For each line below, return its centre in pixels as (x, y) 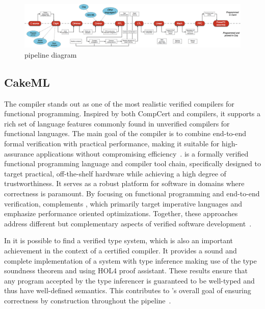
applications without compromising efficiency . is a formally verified (142, 153)
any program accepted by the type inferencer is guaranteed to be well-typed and (129, 280)
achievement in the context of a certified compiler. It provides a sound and (121, 250)
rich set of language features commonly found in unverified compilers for (117, 123)
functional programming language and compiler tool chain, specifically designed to (132, 163)
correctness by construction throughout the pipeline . (88, 300)
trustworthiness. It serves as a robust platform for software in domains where (124, 183)
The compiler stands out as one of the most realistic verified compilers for (119, 103)
